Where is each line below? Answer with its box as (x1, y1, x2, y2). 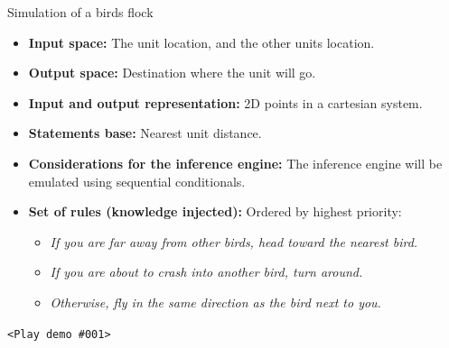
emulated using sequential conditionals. (28, 171, 246, 190)
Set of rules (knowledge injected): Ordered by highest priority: (28, 202, 402, 221)
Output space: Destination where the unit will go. (28, 63, 316, 82)
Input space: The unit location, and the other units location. (28, 32, 375, 51)
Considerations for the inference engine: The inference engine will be (28, 153, 443, 172)
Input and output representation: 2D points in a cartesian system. (28, 93, 423, 112)
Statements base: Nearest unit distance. (28, 124, 262, 142)
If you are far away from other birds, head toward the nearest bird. (50, 232, 418, 251)
